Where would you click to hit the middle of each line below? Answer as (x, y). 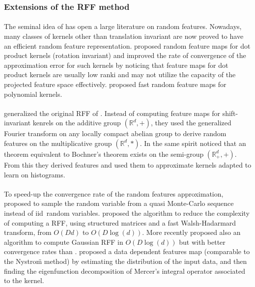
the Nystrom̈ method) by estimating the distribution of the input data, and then (126, 261)
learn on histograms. (35, 174)
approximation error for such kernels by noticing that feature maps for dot (116, 65)
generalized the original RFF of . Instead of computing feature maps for (112, 113)
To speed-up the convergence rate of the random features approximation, (114, 193)
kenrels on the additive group (77, 123)
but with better (202, 242)
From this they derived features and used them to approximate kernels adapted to (128, 164)
